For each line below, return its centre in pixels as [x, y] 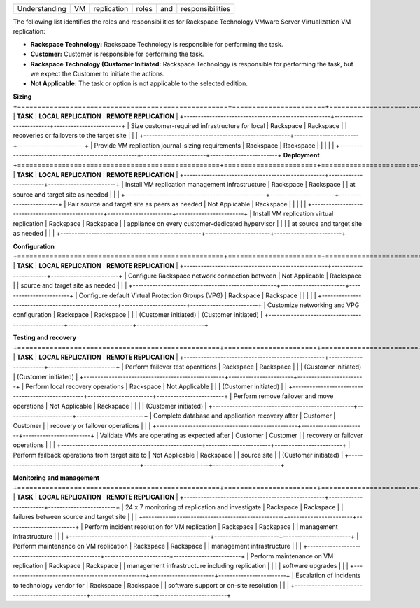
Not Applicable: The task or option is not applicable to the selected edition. [139, 83]
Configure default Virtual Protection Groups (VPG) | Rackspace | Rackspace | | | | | [197, 295]
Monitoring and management [56, 478]
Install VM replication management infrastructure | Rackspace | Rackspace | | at [240, 185]
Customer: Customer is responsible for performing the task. [117, 54]
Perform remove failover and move [283, 396]
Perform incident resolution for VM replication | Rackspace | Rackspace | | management [211, 526]
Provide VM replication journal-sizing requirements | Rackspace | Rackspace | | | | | [214, 145]
